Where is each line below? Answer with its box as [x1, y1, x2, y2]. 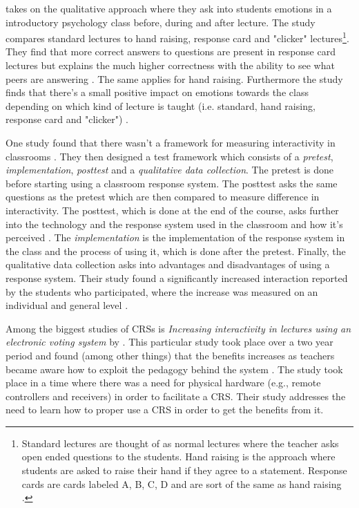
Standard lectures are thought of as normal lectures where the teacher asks [21, 435, 339, 450]
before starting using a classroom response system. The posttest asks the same [6, 176, 338, 190]
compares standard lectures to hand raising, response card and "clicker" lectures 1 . [6, 29, 349, 45]
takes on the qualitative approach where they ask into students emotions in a [6, 1, 332, 15]
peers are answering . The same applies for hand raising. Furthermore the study [6, 71, 343, 86]
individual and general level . [6, 298, 128, 312]
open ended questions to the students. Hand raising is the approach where [21, 449, 336, 464]
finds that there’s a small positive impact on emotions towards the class [6, 85, 309, 100]
